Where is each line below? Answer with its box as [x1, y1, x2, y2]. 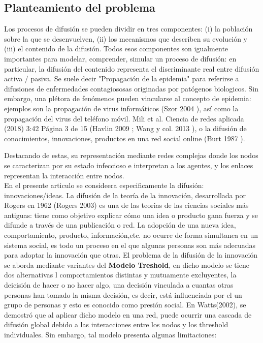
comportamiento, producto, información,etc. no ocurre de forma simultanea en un [4, 230, 258, 240]
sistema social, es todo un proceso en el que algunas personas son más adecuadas [4, 239, 256, 250]
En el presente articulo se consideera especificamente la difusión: [4, 180, 204, 191]
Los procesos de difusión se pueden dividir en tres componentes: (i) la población [4, 23, 253, 34]
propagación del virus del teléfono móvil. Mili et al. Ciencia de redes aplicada [4, 113, 244, 123]
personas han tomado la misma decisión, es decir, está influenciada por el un [4, 289, 242, 300]
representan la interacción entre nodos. [4, 170, 124, 180]
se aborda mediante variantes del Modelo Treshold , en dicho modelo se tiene [4, 259, 249, 270]
